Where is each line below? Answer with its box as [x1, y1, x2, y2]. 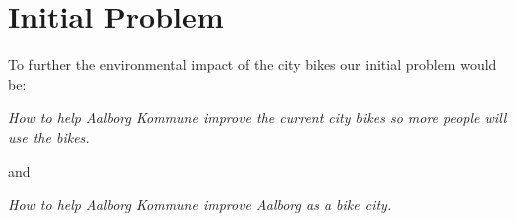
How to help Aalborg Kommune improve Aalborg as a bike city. [8, 194, 392, 215]
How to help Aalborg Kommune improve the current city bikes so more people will [8, 107, 507, 128]
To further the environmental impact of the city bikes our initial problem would [8, 54, 497, 75]
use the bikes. [8, 126, 90, 147]
